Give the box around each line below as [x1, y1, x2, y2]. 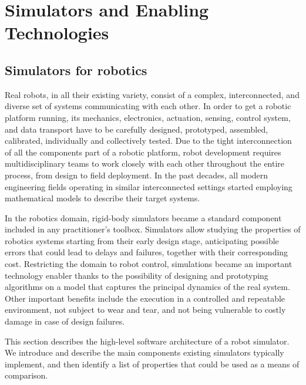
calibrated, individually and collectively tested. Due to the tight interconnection [5, 134, 292, 147]
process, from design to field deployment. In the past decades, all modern [5, 168, 268, 181]
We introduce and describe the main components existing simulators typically [5, 346, 284, 359]
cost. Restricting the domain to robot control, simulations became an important [5, 258, 292, 270]
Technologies [5, 21, 109, 45]
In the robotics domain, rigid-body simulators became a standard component [5, 211, 282, 224]
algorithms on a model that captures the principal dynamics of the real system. [5, 281, 290, 293]
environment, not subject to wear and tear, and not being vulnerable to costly [5, 303, 286, 316]
